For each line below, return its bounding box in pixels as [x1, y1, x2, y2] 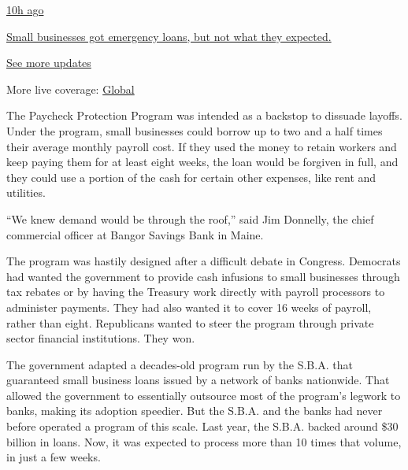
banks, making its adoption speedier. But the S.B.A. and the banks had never [6, 402, 383, 419]
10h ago [6, 2, 44, 17]
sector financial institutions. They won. [6, 330, 195, 346]
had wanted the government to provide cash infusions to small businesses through [6, 268, 400, 284]
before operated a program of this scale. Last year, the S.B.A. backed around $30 [6, 418, 399, 435]
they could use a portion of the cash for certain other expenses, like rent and [6, 168, 376, 185]
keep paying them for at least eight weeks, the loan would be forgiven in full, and [6, 154, 399, 170]
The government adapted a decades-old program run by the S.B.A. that [6, 356, 353, 372]
